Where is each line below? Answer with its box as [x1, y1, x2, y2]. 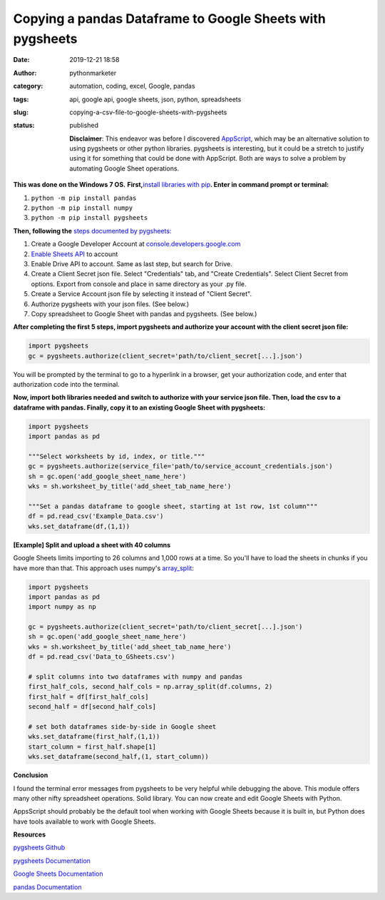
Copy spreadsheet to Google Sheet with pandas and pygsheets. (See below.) [31, 309, 257, 318]
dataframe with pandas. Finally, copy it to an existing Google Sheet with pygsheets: [13, 403, 266, 412]
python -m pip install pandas [31, 193, 137, 202]
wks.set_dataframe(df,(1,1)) [28, 522, 130, 530]
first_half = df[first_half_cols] [28, 692, 149, 701]
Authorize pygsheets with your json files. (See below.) [31, 300, 190, 308]
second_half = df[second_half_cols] [28, 703, 157, 711]
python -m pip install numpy [31, 204, 133, 212]
